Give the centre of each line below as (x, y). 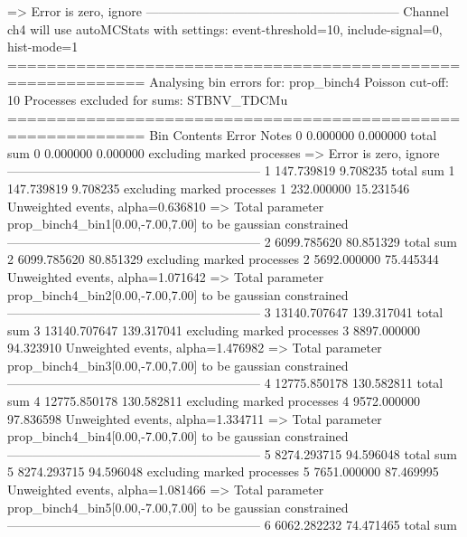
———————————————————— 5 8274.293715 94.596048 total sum (232, 453)
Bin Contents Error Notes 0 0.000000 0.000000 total (293, 135)
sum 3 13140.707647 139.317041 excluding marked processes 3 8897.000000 (214, 330)
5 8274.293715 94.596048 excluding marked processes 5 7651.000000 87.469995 (223, 471)
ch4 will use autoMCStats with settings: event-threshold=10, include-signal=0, (225, 28)
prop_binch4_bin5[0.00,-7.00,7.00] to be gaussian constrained (178, 507)
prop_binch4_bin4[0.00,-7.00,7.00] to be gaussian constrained (178, 436)
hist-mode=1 (43, 47)
